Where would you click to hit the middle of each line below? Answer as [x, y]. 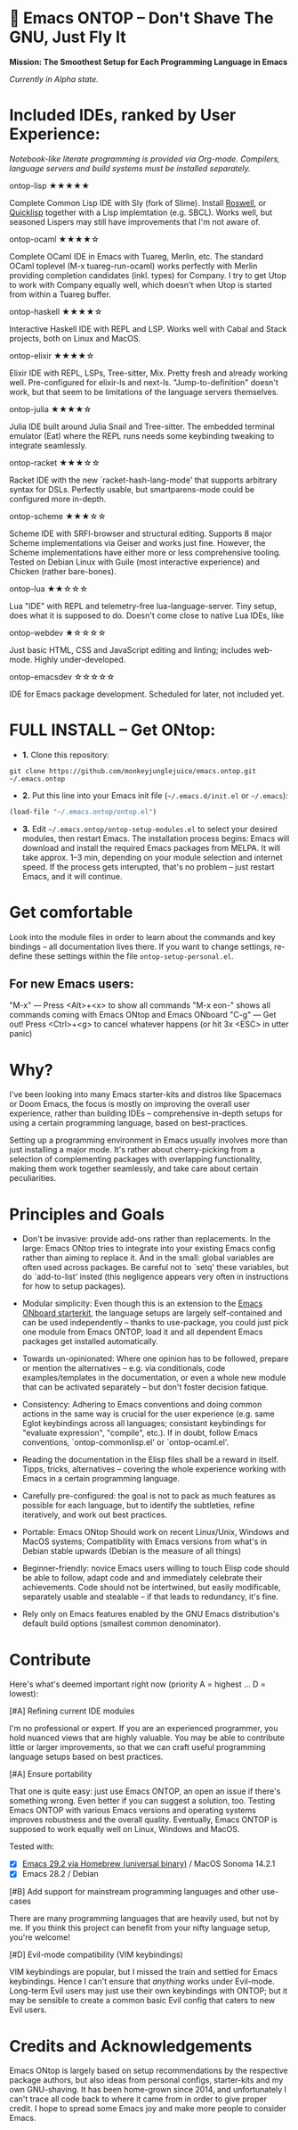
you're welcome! [40, 1937]
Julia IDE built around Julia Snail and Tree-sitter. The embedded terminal [142, 426]
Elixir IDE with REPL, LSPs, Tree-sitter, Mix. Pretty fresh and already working [149, 373]
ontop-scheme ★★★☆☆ [58, 516]
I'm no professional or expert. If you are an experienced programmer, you [144, 1729]
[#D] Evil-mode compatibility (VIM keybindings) [97, 1955]
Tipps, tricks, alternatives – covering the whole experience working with [154, 1469]
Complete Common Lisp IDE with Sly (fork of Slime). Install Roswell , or [138, 202]
